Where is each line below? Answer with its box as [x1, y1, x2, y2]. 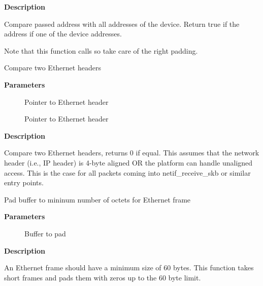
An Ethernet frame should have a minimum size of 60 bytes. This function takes [4, 262, 254, 273]
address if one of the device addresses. [4, 28, 122, 39]
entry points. [4, 177, 44, 188]
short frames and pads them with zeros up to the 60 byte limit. [4, 272, 201, 282]
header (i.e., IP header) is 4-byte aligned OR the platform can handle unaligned [4, 157, 253, 168]
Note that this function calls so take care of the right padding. [4, 45, 198, 56]
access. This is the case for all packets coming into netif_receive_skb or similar [4, 167, 251, 178]
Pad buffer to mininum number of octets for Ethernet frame [4, 194, 191, 205]
